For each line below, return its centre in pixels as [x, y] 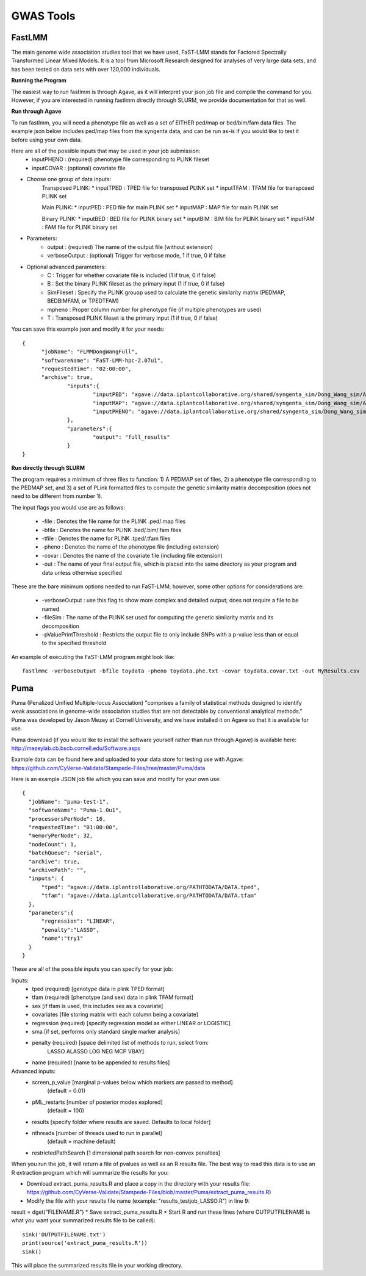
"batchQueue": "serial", [66, 853]
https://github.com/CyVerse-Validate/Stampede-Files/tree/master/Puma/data [108, 768]
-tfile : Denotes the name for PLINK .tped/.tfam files [106, 538]
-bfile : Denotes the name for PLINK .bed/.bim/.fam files [112, 530]
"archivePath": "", [57, 870]
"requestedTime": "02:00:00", [86, 369]
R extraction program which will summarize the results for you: [90, 1172]
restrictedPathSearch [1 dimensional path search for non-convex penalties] [126, 1153]
